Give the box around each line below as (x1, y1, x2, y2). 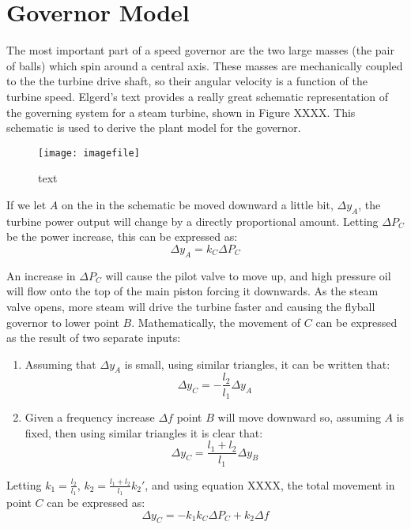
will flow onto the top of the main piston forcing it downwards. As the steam (6, 283, 379, 299)
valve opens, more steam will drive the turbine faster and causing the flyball (6, 298, 375, 314)
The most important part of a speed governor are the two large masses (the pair (6, 42, 394, 58)
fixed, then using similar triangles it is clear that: (25, 424, 263, 441)
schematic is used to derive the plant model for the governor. (6, 119, 301, 136)
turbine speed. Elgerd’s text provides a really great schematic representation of (6, 88, 389, 104)
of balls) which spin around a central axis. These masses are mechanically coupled (6, 57, 403, 73)
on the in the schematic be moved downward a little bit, (61, 196, 334, 212)
